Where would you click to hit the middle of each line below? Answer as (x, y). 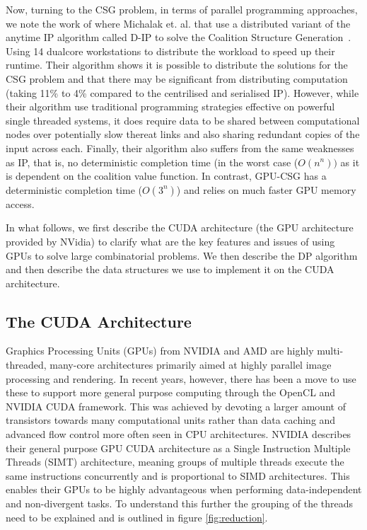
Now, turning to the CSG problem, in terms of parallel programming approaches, (182, 9)
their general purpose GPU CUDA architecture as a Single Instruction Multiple (178, 448)
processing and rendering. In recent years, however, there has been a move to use (181, 378)
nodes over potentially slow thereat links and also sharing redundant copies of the (183, 134)
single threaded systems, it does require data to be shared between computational (183, 120)
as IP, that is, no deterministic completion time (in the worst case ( (152, 162)
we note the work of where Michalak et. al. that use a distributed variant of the (178, 23)
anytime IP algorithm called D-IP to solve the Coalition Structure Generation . (179, 37)
